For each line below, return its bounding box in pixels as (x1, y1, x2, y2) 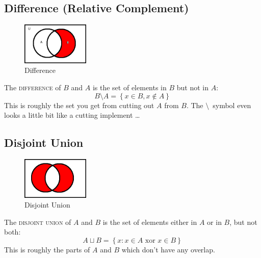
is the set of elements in (92, 82, 167, 92)
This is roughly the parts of (4, 244, 90, 254)
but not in (176, 82, 208, 92)
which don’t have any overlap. (121, 244, 215, 254)
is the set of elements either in (102, 216, 197, 227)
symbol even (213, 99, 251, 110)
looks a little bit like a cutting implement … (4, 110, 140, 120)
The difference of (4, 82, 61, 92)
